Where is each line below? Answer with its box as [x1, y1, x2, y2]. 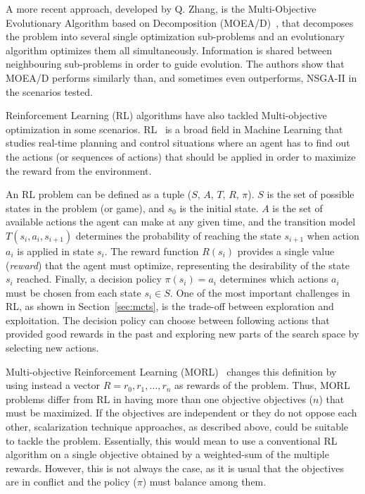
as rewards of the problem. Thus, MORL [174, 378, 350, 393]
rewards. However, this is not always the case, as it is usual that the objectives [6, 460, 345, 475]
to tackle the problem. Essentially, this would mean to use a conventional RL [6, 433, 338, 447]
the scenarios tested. [6, 84, 93, 99]
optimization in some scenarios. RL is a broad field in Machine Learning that [6, 121, 343, 136]
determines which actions [219, 271, 328, 286]
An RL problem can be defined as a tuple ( [6, 187, 192, 202]
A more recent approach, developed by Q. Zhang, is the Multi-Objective [6, 1, 316, 16]
